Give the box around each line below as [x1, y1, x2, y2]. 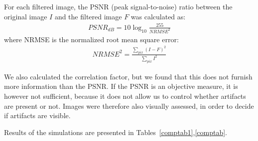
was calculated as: [130, 11, 186, 21]
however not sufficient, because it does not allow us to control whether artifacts [4, 91, 246, 101]
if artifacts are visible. [4, 110, 71, 121]
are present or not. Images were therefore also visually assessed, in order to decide [4, 100, 254, 111]
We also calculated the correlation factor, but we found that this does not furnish [4, 71, 253, 81]
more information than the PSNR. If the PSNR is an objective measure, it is [4, 81, 238, 91]
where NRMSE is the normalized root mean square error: [4, 34, 179, 44]
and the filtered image [54, 11, 122, 21]
